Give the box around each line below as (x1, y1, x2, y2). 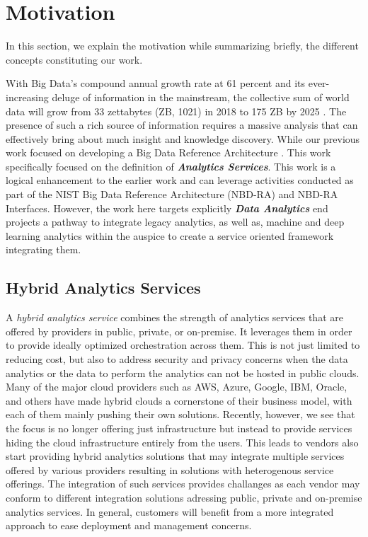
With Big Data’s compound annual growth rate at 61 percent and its (6, 76, 306, 91)
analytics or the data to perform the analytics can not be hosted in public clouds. (6, 365, 360, 380)
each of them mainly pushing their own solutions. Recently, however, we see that (6, 407, 355, 422)
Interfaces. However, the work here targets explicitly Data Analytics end (6, 200, 328, 215)
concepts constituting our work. (6, 52, 143, 67)
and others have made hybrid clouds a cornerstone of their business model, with (6, 393, 352, 408)
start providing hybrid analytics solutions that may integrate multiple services (6, 449, 345, 463)
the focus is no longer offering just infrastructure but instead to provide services (6, 420, 352, 435)
